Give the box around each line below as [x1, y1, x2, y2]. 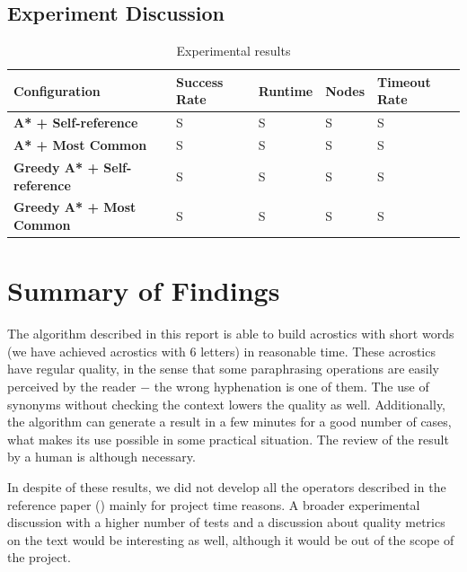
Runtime [258, 81, 313, 100]
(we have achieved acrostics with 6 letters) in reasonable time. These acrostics [7, 341, 436, 360]
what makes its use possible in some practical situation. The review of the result [7, 429, 449, 448]
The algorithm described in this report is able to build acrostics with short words [7, 324, 454, 343]
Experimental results [176, 41, 291, 60]
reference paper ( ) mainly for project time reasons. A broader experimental [7, 495, 420, 514]
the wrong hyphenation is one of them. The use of [154, 376, 429, 395]
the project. [7, 548, 71, 567]
